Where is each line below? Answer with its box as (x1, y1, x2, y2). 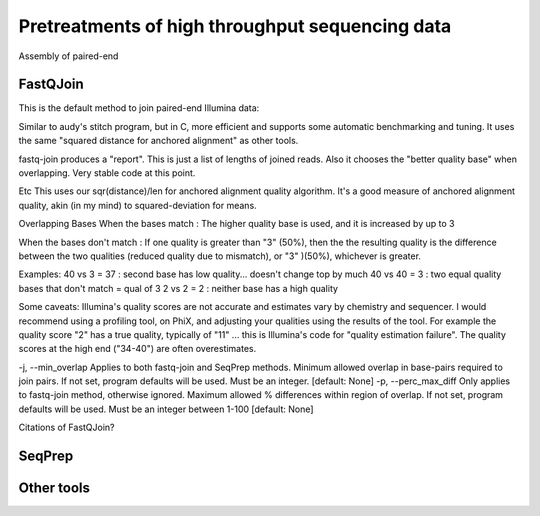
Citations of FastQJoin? (18, 421, 115, 434)
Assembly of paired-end (18, 50, 119, 62)
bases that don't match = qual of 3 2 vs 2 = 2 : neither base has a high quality (18, 282, 339, 294)
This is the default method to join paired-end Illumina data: (18, 102, 260, 114)
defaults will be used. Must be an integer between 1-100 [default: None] (18, 403, 314, 415)
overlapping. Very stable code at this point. (18, 167, 196, 179)
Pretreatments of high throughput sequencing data (18, 15, 452, 37)
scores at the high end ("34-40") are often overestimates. (18, 343, 257, 355)
